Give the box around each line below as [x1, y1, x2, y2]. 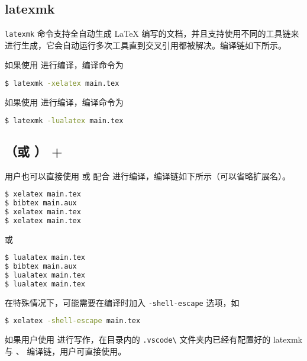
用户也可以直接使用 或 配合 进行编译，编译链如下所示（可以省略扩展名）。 [5, 169, 290, 182]
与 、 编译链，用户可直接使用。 [5, 344, 127, 357]
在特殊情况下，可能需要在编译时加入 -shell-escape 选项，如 [5, 296, 240, 308]
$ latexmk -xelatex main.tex [5, 79, 119, 88]
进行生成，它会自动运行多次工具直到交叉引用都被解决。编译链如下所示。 [5, 38, 286, 51]
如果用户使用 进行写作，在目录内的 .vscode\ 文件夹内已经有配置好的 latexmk [5, 333, 302, 346]
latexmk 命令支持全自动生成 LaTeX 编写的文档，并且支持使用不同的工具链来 [5, 27, 299, 40]
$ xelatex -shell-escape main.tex [5, 317, 141, 325]
